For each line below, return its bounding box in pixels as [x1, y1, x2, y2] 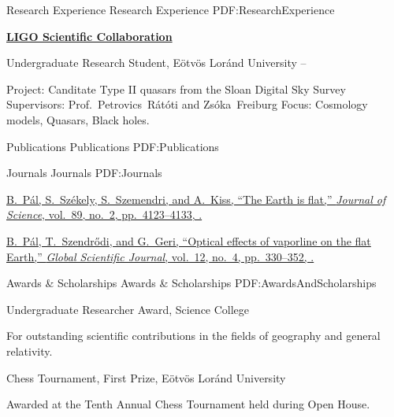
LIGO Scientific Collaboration [6, 28, 173, 44]
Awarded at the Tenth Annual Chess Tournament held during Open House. [6, 396, 370, 412]
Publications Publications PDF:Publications [6, 138, 219, 154]
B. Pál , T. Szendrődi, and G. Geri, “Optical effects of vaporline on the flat [6, 232, 371, 249]
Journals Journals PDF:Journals [6, 164, 162, 181]
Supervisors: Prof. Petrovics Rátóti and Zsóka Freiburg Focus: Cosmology [6, 96, 368, 113]
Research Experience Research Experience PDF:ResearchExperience [6, 2, 335, 17]
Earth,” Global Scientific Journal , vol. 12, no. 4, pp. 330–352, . [6, 248, 314, 264]
